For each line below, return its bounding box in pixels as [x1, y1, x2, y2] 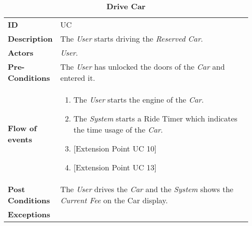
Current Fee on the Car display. [60, 195, 168, 206]
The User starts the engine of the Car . [73, 94, 204, 105]
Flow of [8, 122, 37, 134]
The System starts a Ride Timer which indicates [73, 113, 237, 124]
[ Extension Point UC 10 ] [73, 143, 157, 154]
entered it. [60, 72, 95, 83]
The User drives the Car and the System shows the [60, 183, 234, 195]
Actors [8, 47, 33, 58]
